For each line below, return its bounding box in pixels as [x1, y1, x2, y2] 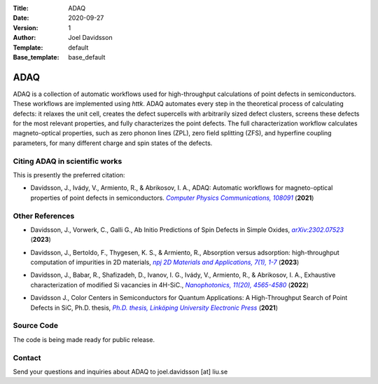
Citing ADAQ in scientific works [13, 156, 122, 166]
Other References [13, 211, 75, 221]
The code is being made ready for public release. [13, 335, 155, 343]
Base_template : [13, 53, 59, 61]
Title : [13, 4, 29, 12]
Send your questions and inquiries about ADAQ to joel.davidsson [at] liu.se [13, 367, 228, 376]
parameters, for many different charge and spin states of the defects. [13, 139, 213, 147]
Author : [13, 34, 36, 42]
